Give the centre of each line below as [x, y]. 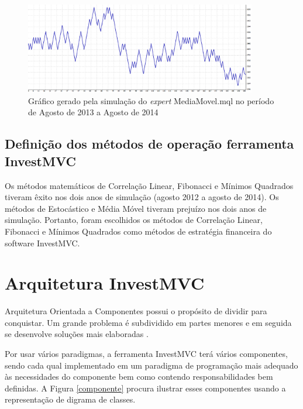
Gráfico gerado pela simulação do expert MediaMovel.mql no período [151, 100]
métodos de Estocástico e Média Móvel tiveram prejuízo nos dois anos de [136, 208]
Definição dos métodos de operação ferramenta [149, 144]
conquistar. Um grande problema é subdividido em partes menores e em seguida [148, 322]
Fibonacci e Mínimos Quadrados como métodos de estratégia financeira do [138, 231]
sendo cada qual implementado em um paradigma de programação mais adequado [151, 365]
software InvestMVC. [42, 243]
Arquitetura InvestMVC [105, 283]
